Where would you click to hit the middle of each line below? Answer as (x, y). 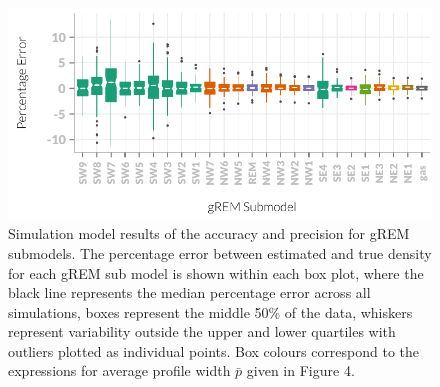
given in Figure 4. (300, 370)
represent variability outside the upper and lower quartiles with (202, 331)
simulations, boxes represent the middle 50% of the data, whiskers (210, 311)
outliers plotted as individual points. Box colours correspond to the (214, 350)
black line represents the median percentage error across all (189, 292)
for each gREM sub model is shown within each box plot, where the (216, 272)
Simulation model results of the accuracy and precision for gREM (209, 233)
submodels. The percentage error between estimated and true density (220, 252)
